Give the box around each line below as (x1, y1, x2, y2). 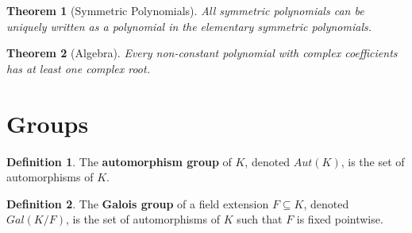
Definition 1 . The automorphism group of (6, 153, 232, 169)
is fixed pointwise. (296, 211, 383, 227)
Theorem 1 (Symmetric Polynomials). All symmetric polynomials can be (6, 2, 364, 18)
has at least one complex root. (6, 60, 150, 76)
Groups (6, 107, 89, 139)
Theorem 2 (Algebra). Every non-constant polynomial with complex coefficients (6, 45, 398, 61)
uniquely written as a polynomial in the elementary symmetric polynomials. (6, 17, 372, 34)
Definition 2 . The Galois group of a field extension (6, 195, 269, 212)
